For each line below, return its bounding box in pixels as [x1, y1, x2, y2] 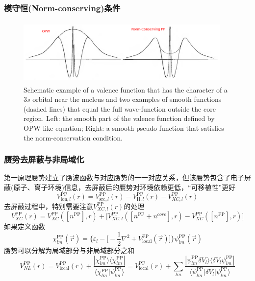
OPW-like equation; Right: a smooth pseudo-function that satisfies [24, 122, 224, 133]
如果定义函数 [4, 221, 45, 232]
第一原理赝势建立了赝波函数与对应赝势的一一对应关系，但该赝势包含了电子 [4, 172, 244, 183]
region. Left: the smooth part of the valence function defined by [24, 113, 215, 123]
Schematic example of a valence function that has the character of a [24, 84, 228, 94]
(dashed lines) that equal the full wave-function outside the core [24, 103, 216, 114]
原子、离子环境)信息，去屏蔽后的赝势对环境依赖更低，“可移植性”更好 [13, 182, 236, 192]
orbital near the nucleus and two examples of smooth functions [32, 94, 222, 104]
